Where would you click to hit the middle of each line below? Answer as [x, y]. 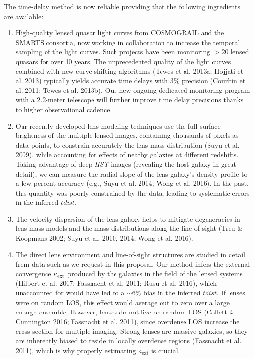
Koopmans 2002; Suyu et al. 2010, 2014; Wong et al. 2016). [104, 238]
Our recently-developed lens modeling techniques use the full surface [118, 125]
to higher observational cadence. [64, 109]
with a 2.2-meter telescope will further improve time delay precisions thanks [129, 100]
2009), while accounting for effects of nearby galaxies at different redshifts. [127, 154]
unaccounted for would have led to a [70, 293]
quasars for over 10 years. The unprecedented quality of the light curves [123, 61]
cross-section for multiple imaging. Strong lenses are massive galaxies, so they [132, 331]
